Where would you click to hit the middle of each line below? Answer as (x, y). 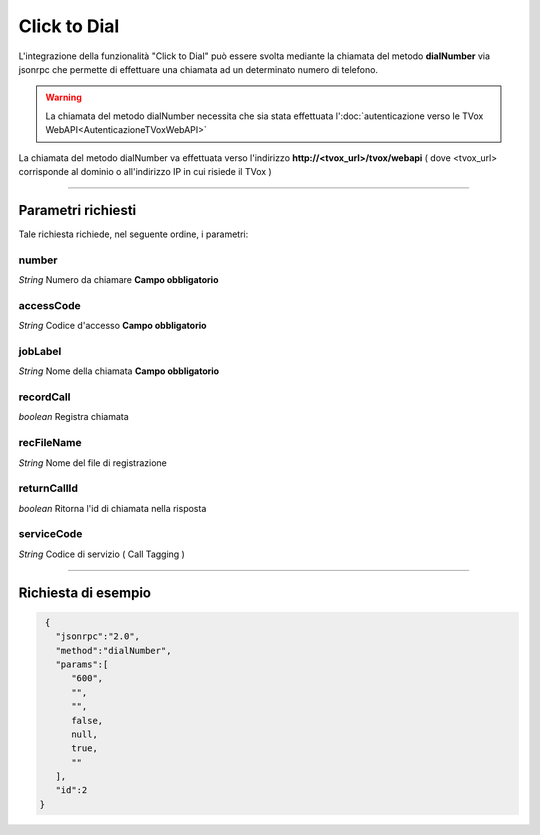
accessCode (50, 305)
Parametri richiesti (77, 210)
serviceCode (50, 534)
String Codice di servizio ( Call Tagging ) (101, 554)
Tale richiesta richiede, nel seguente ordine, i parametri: (133, 234)
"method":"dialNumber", (113, 650)
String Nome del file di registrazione (92, 462)
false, (87, 720)
